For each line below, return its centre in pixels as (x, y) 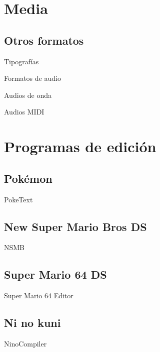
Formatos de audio (32, 78)
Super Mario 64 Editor (39, 296)
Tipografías (21, 61)
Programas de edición (80, 146)
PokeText (18, 199)
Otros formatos (44, 40)
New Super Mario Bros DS (75, 226)
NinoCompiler (25, 343)
